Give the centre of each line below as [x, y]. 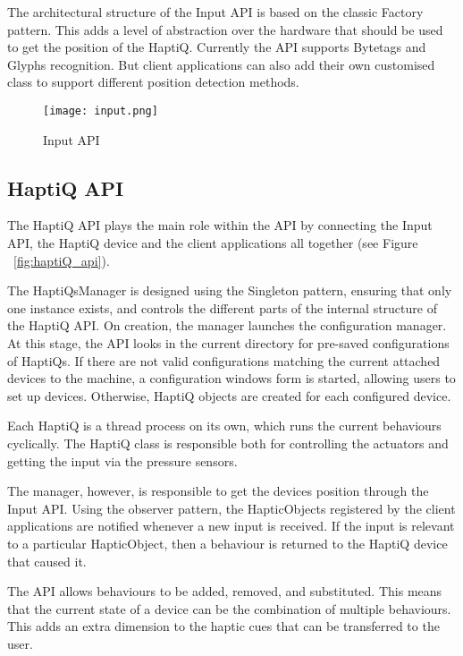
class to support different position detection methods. [153, 82]
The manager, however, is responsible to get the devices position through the [218, 491]
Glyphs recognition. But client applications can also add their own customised [221, 64]
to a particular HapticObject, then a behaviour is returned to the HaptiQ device [227, 543]
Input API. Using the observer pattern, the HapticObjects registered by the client [231, 508]
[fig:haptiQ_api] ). [62, 260]
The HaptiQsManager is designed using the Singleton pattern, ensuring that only [230, 290]
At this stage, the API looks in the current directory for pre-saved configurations [228, 342]
